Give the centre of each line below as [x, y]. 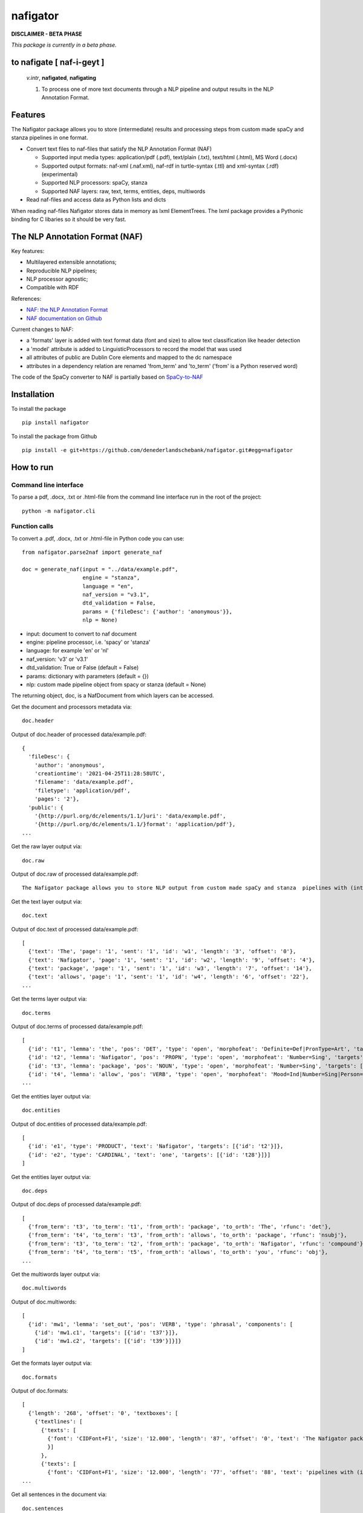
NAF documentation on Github [64, 318]
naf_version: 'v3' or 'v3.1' [57, 659]
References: [26, 298]
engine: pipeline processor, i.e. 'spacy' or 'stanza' [88, 642]
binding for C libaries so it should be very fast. [69, 219]
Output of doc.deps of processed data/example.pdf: [76, 1204]
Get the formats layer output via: [51, 1363]
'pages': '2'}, [57, 799]
